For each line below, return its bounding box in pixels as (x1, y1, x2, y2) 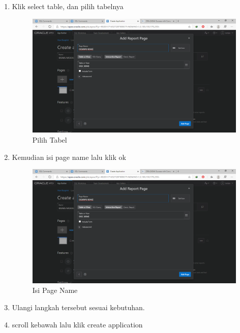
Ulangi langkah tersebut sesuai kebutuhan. (12, 302, 145, 312)
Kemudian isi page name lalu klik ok (12, 151, 126, 162)
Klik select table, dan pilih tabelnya (12, 1, 124, 11)
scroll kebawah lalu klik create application (12, 319, 143, 329)
